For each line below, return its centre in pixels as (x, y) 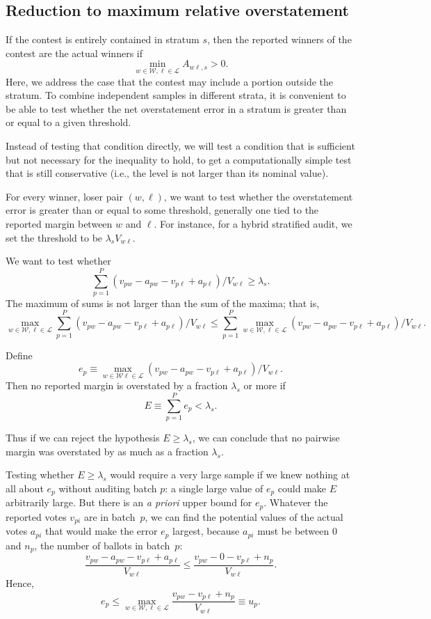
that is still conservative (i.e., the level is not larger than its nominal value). (167, 173)
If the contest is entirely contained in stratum (103, 39)
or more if (265, 385)
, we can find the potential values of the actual (244, 516)
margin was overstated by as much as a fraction (107, 451)
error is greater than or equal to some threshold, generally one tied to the (162, 210)
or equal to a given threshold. (68, 122)
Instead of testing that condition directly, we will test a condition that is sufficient (180, 145)
